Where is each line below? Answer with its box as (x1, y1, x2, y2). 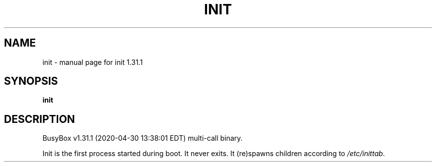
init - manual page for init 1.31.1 (42, 57, 143, 66)
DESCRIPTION (4, 112, 75, 125)
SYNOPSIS (4, 75, 58, 88)
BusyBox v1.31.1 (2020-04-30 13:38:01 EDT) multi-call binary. (42, 134, 243, 143)
